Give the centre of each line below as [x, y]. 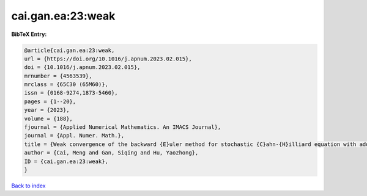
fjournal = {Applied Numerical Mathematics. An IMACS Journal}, [123, 127]
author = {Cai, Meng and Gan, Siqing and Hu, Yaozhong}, [111, 153]
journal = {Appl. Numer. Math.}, [74, 136]
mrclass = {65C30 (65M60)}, [66, 85]
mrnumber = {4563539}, [58, 76]
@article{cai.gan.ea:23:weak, [69, 50]
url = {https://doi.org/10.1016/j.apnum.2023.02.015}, [108, 59]
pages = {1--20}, [50, 101]
